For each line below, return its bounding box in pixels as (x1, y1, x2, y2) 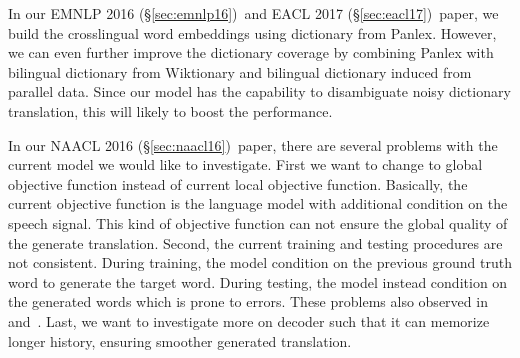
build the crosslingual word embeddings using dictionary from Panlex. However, (8, 22, 497, 43)
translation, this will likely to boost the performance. (8, 100, 333, 121)
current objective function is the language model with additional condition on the (8, 193, 508, 214)
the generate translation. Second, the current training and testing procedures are (8, 232, 503, 253)
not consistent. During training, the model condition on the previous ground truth (8, 252, 512, 273)
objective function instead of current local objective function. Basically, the (8, 173, 468, 194)
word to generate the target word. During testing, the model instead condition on (8, 271, 508, 292)
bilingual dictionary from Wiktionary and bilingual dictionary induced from (8, 61, 472, 82)
